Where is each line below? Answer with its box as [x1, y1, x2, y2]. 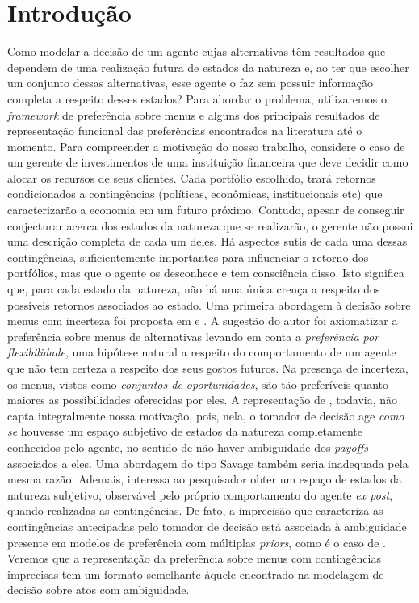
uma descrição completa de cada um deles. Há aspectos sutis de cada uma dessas [7, 233, 408, 250]
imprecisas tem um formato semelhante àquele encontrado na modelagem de [7, 565, 384, 582]
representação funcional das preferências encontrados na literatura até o [7, 122, 362, 139]
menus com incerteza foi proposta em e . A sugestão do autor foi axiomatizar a [7, 312, 398, 329]
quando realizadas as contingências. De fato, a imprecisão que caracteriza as [7, 502, 383, 519]
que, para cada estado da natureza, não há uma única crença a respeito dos [7, 280, 380, 297]
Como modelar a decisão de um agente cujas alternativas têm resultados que [7, 43, 386, 60]
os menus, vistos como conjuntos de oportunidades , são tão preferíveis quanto [7, 375, 388, 392]
